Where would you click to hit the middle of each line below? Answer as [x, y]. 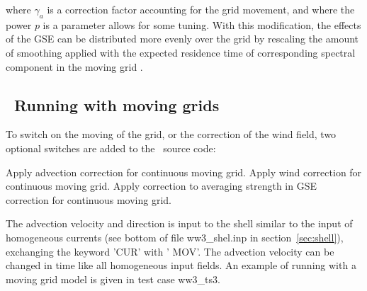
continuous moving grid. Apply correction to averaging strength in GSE [161, 186]
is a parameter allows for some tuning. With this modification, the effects [202, 24]
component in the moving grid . [74, 66]
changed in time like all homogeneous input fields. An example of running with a [181, 265]
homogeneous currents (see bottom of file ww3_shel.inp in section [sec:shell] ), [175, 237]
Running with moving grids [117, 104]
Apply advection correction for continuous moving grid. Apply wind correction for [184, 172]
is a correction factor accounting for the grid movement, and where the [201, 9]
